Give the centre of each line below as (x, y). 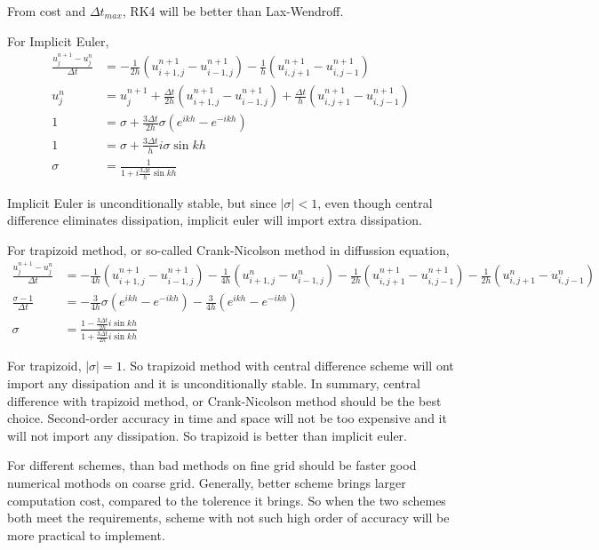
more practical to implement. (86, 534)
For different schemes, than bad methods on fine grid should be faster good (212, 465)
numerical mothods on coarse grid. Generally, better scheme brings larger (207, 483)
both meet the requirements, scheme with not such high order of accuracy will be (228, 518)
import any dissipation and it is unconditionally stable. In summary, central (214, 383)
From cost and (47, 11)
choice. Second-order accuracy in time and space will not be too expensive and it (227, 418)
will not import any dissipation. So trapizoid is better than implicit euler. (208, 435)
